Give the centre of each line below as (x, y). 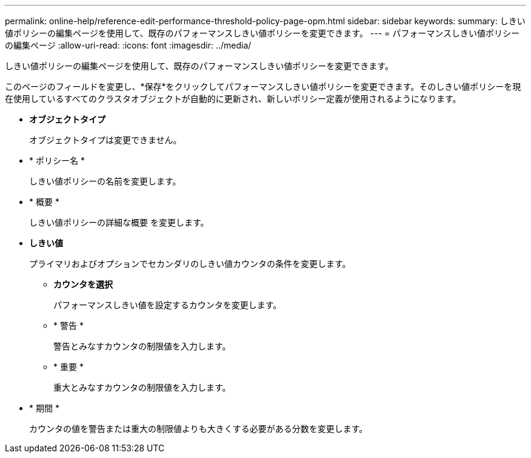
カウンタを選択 (83, 284)
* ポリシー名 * (57, 160)
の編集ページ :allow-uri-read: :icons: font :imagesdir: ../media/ (128, 45)
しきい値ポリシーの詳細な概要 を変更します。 (119, 222)
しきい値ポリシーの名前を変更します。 (105, 181)
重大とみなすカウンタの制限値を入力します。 (142, 387)
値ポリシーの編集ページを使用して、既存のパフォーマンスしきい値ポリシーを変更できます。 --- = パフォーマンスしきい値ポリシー (262, 33)
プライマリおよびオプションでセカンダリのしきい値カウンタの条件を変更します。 (190, 264)
